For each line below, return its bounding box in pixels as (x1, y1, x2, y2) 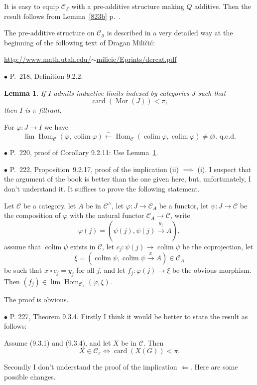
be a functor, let (159, 200, 209, 210)
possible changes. (4, 371, 56, 382)
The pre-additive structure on (4, 27, 95, 38)
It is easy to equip (4, 1, 59, 11)
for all (76, 265, 95, 275)
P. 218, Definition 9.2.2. (9, 70, 83, 81)
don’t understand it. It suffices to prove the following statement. (4, 183, 200, 193)
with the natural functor (70, 210, 144, 220)
